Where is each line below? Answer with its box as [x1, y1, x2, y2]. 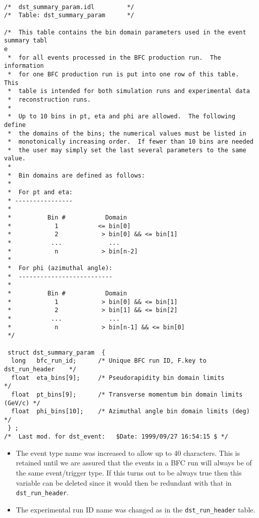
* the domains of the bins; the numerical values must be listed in [8, 129, 246, 137]
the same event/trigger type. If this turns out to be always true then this [16, 467, 242, 478]
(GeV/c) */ [4, 399, 40, 407]
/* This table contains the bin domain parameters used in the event [4, 28, 246, 36]
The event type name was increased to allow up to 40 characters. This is [16, 447, 240, 458]
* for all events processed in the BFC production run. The [8, 54, 221, 61]
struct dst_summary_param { [8, 349, 106, 356]
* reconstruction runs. [8, 96, 91, 103]
